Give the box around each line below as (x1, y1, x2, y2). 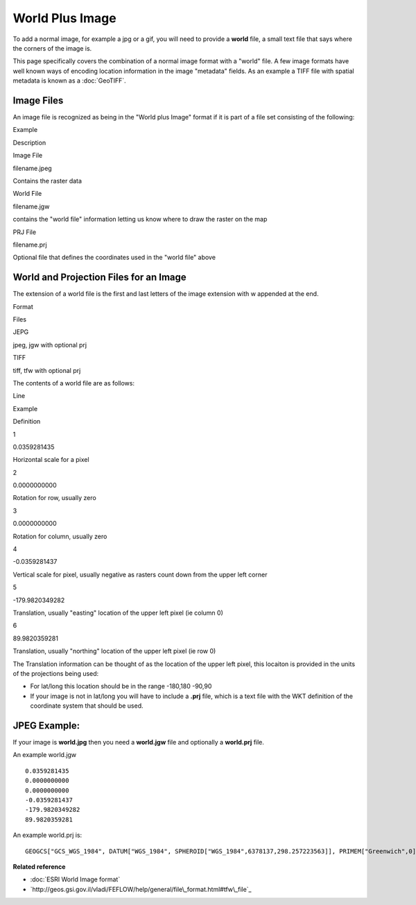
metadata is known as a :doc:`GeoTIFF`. (12, 76, 126, 85)
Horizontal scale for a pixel (12, 456, 89, 464)
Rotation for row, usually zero (12, 494, 96, 502)
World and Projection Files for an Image (12, 272, 187, 283)
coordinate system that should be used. (30, 701, 144, 710)
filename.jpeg (12, 164, 52, 172)
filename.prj (12, 240, 48, 249)
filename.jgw (12, 202, 50, 210)
